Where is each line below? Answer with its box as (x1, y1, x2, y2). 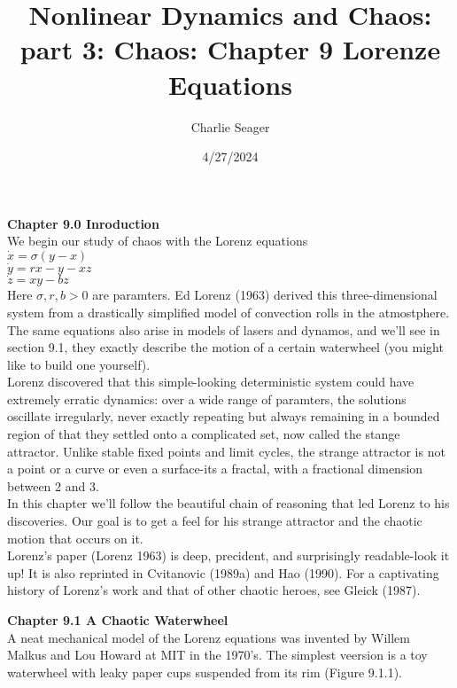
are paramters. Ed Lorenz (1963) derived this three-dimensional (92, 285, 438, 304)
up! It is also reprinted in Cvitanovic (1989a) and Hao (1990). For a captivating (7, 563, 439, 582)
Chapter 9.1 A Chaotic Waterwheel (7, 611, 228, 629)
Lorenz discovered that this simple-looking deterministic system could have (7, 372, 414, 391)
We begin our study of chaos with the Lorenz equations (7, 231, 308, 250)
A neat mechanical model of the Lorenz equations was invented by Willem (7, 628, 410, 646)
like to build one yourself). (7, 355, 151, 373)
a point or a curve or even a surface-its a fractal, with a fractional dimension (7, 459, 423, 478)
